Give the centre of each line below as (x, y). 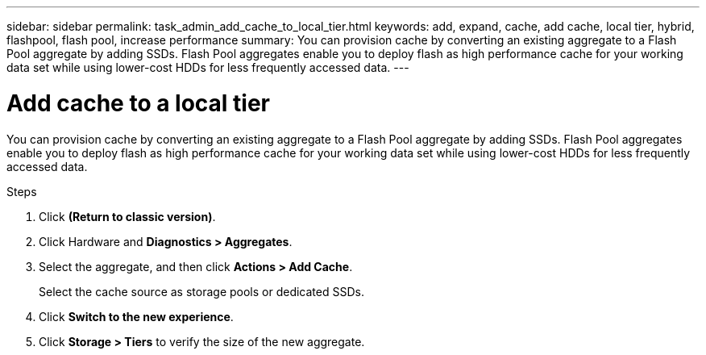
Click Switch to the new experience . (136, 316)
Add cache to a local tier (138, 103)
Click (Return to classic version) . (127, 216)
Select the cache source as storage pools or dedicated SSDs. (201, 291)
